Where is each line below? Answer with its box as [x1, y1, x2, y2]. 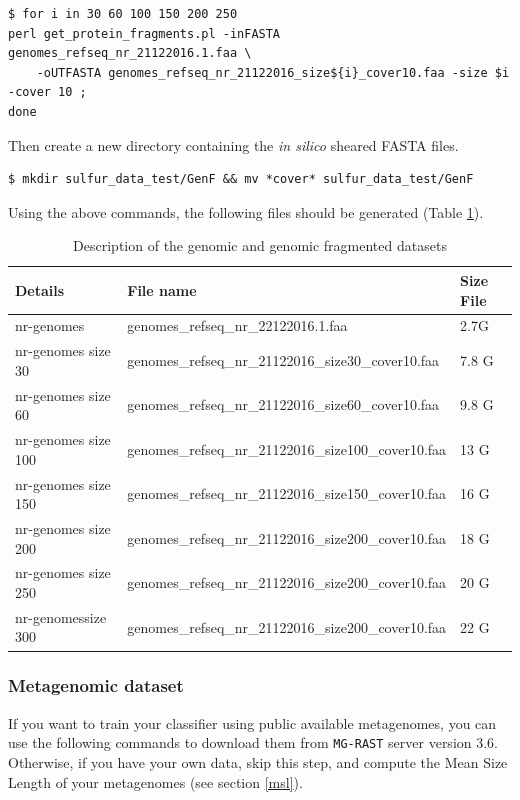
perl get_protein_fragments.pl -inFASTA [8, 26, 281, 41]
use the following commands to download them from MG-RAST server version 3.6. [8, 732, 499, 753]
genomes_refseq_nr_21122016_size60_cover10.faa [127, 394, 440, 415]
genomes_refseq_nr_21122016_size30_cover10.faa [127, 350, 440, 371]
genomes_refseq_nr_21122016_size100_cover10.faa [127, 438, 447, 459]
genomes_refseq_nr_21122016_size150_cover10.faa [127, 483, 447, 504]
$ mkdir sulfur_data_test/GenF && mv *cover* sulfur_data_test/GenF [8, 172, 474, 187]
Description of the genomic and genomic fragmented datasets [73, 235, 447, 256]
